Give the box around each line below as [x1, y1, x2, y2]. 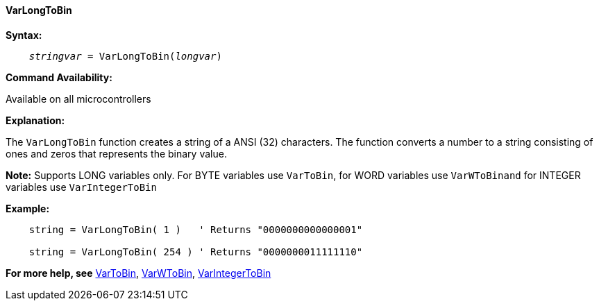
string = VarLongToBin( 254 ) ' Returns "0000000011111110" [28, 246, 363, 257]
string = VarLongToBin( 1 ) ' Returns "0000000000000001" [28, 223, 363, 235]
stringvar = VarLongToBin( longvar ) [28, 50, 222, 62]
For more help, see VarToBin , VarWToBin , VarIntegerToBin [6, 266, 271, 279]
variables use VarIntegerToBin [6, 180, 157, 193]
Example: [6, 202, 50, 214]
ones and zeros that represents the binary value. [6, 147, 227, 160]
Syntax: [6, 28, 42, 41]
